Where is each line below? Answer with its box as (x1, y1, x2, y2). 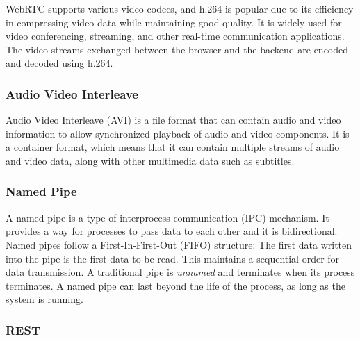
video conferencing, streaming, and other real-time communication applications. (6, 28, 345, 43)
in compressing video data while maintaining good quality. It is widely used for (6, 15, 342, 29)
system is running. (6, 292, 83, 306)
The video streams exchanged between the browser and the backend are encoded (6, 42, 349, 56)
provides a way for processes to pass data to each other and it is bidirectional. (6, 224, 338, 238)
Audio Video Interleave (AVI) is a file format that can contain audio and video (6, 113, 341, 127)
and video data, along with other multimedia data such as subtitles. (6, 153, 295, 167)
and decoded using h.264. (6, 56, 113, 70)
